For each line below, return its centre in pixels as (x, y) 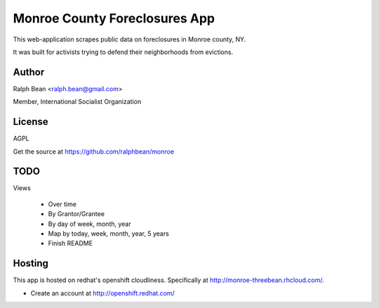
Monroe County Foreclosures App (114, 18)
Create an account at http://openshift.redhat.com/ (102, 293)
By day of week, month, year (89, 224)
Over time (62, 204)
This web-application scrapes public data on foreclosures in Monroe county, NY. (129, 39)
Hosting (31, 263)
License (31, 122)
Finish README (71, 243)
